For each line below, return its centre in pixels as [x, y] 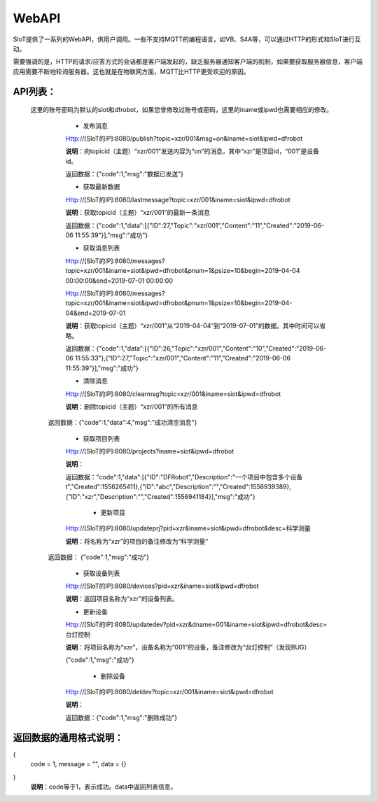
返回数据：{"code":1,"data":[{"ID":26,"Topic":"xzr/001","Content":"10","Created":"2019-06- [196, 348]
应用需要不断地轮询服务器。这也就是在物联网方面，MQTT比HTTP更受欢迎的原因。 [131, 71]
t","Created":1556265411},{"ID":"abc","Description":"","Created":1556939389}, [178, 487]
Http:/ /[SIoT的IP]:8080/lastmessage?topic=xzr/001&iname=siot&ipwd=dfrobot [178, 199]
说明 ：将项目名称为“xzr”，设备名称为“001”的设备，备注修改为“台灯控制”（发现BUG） [188, 647]
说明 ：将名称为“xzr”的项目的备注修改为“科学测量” [137, 541]
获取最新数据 [101, 187]
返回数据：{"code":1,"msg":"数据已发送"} [124, 174]
